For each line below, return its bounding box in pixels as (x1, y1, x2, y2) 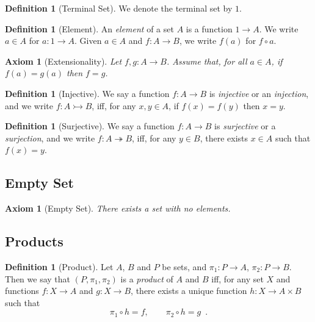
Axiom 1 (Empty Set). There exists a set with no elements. (5, 202, 231, 215)
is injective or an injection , (209, 87, 309, 99)
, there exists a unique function (131, 284, 247, 297)
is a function (186, 22, 233, 35)
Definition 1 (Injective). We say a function (5, 87, 170, 99)
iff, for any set (211, 272, 264, 285)
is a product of (120, 272, 173, 285)
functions (5, 284, 39, 297)
